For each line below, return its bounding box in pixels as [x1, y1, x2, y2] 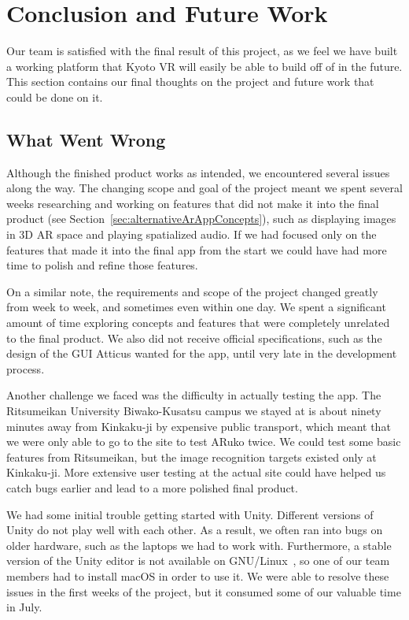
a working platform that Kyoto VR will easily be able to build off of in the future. [6, 58, 403, 74]
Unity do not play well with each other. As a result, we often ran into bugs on [6, 522, 383, 538]
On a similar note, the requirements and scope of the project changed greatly [6, 283, 378, 299]
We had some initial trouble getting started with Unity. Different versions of [6, 506, 374, 522]
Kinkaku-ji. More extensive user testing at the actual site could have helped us [6, 464, 386, 481]
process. [6, 360, 45, 377]
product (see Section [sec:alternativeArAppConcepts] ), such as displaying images [6, 210, 396, 227]
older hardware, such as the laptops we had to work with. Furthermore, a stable [6, 536, 392, 553]
